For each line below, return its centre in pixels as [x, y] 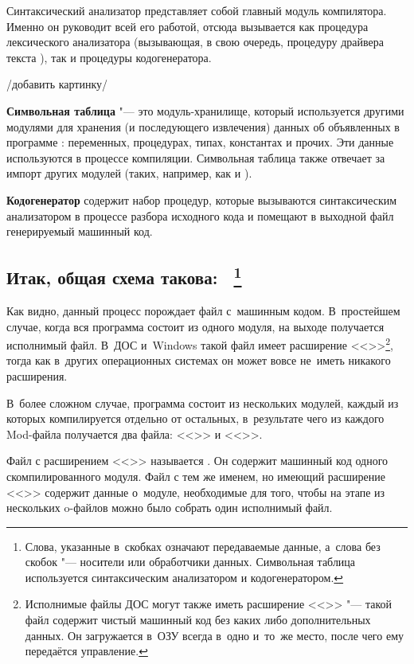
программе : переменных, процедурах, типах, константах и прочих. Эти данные [200, 142]
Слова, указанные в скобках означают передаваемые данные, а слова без [203, 546]
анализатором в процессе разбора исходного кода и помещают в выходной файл [200, 215]
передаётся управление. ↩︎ [86, 651]
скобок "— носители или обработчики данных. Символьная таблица [190, 562]
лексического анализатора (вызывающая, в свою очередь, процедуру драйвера [195, 42]
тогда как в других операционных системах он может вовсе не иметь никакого [199, 360]
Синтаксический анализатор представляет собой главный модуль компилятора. [197, 10]
